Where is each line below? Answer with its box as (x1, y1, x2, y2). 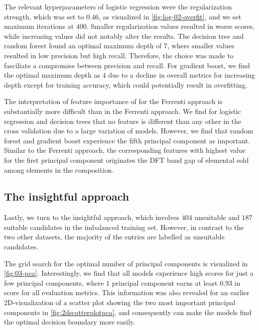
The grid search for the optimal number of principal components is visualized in (4, 258, 248, 268)
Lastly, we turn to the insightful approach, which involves (4, 212, 180, 222)
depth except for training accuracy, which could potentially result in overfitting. (4, 79, 248, 90)
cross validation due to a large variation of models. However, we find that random (4, 125, 254, 136)
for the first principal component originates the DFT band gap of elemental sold (4, 154, 249, 165)
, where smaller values (167, 40, 235, 51)
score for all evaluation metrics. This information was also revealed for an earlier (4, 287, 250, 298)
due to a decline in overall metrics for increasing (108, 70, 255, 80)
